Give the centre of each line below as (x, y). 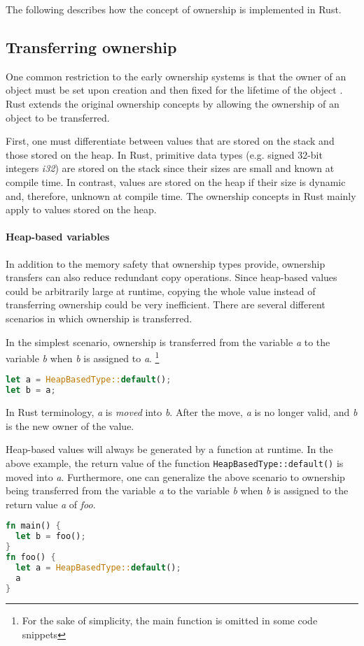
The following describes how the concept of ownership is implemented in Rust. (174, 9)
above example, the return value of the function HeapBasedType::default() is (175, 462)
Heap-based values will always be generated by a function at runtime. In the (169, 449)
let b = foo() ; (51, 537)
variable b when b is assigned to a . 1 (83, 357)
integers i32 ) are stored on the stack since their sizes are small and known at (170, 168)
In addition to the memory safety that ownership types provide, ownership (166, 263)
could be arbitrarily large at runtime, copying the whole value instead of (161, 290)
